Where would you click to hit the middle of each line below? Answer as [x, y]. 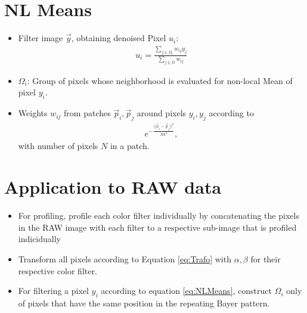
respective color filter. [58, 270]
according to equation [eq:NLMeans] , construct [186, 291]
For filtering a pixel [53, 291]
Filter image [41, 38]
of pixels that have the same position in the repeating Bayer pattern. [144, 303]
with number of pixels [58, 146]
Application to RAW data [113, 187]
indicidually [40, 239]
